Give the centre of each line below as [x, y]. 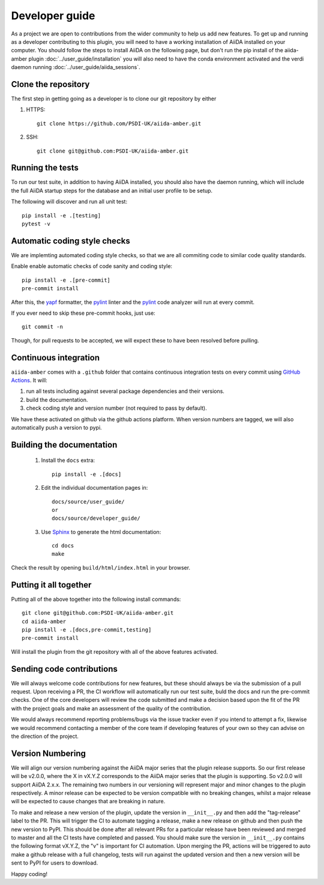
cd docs [63, 546]
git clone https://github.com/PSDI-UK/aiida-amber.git [119, 123]
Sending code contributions [64, 669]
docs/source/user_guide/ [88, 501]
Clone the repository [50, 84]
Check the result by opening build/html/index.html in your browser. [101, 567]
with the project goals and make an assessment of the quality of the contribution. [112, 708]
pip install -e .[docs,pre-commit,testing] [87, 630]
